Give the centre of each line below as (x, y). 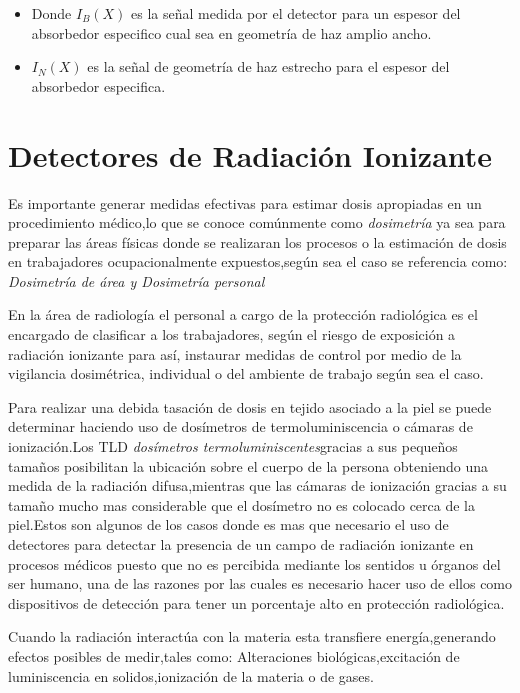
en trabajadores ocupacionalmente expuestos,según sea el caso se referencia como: (258, 261)
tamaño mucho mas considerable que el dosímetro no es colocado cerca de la (242, 504)
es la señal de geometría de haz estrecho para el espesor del (268, 66)
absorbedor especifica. (98, 85)
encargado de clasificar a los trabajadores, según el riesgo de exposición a (232, 334)
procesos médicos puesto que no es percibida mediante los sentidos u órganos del (254, 563)
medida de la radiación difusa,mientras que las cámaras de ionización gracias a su (257, 485)
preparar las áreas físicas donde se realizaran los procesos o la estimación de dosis (257, 241)
